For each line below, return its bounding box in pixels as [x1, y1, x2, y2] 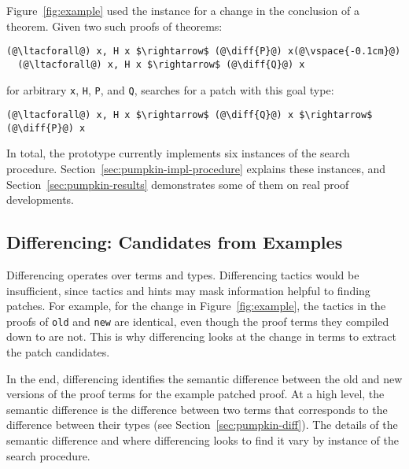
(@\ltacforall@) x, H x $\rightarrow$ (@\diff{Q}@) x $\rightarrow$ [6, 109, 373, 121]
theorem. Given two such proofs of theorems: [6, 17, 223, 34]
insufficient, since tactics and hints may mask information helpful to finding [6, 282, 370, 298]
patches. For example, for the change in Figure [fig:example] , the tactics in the [6, 297, 386, 314]
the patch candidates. [6, 344, 110, 360]
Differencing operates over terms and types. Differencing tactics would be [6, 267, 359, 283]
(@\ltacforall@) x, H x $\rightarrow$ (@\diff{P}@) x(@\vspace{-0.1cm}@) [6, 46, 401, 57]
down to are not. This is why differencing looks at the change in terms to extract [6, 328, 396, 345]
